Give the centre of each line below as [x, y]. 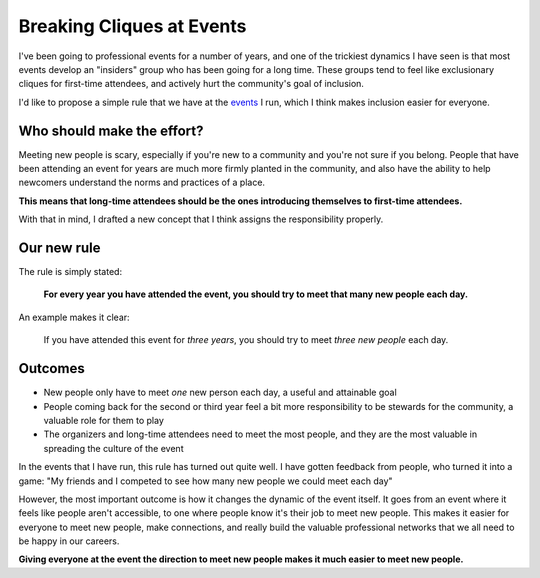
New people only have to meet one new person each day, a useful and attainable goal [220, 392]
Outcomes [51, 368]
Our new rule [59, 248]
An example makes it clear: [74, 317]
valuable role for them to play [104, 420]
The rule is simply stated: [70, 272]
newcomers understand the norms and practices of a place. [141, 182]
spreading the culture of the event [113, 448]
